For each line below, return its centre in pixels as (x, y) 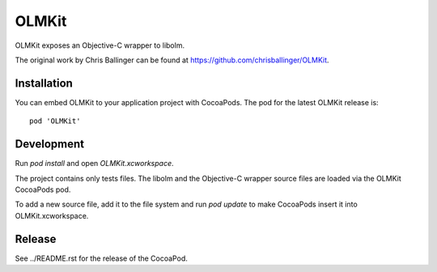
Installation (44, 83)
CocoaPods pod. (43, 189)
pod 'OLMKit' (55, 121)
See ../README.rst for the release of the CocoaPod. (101, 258)
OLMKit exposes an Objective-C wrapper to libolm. (100, 45)
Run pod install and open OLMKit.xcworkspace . (94, 164)
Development (50, 144)
